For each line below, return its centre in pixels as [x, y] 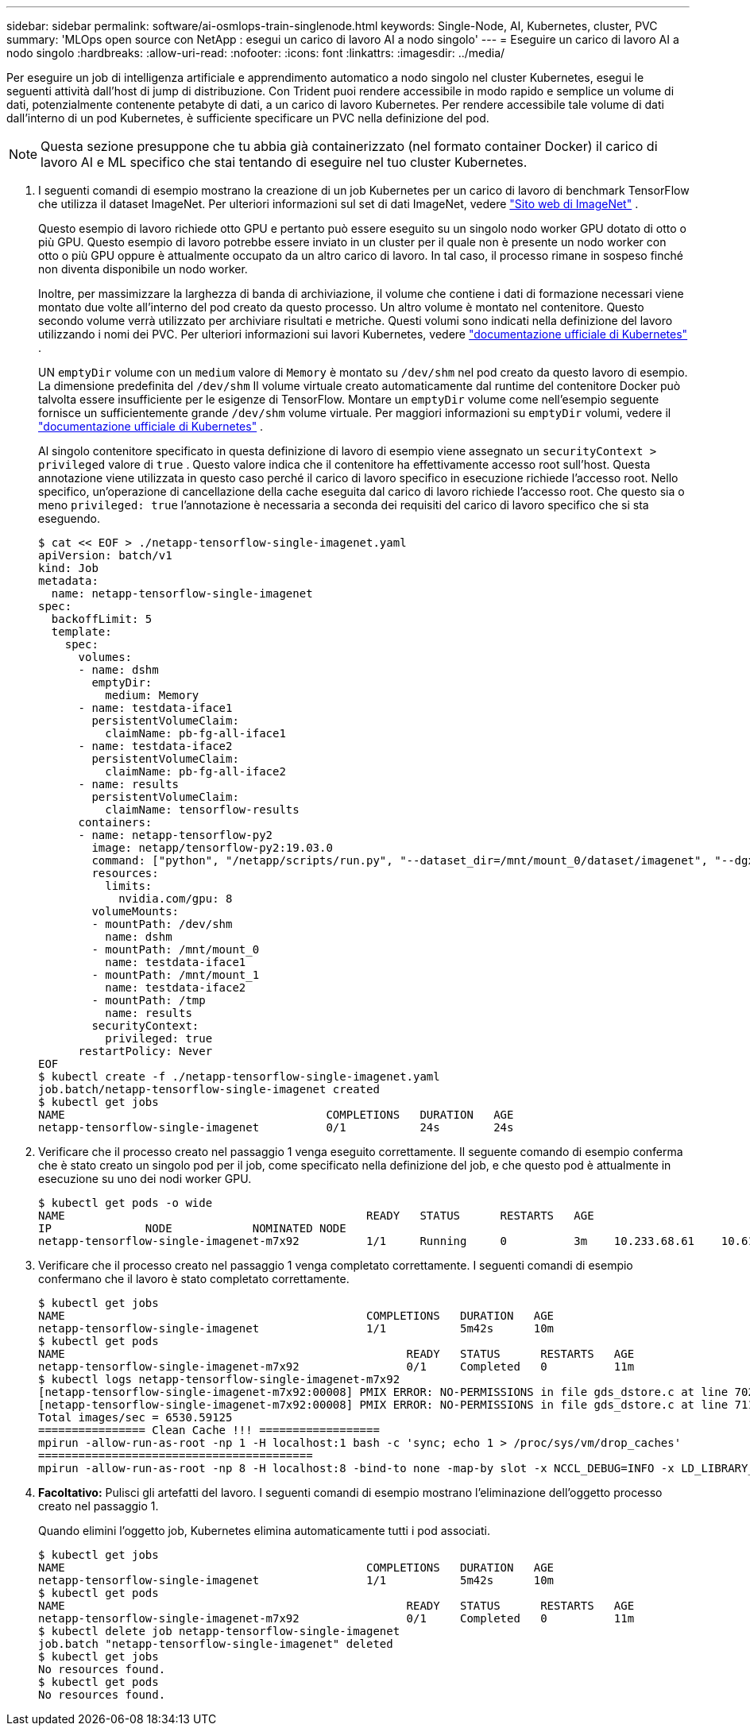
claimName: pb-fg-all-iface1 [195, 733]
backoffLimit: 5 [102, 619]
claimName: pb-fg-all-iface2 [195, 771]
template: [81, 632]
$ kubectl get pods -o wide [126, 1203]
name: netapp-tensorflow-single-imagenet [182, 593]
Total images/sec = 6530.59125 [135, 1417]
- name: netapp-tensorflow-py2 [176, 835]
